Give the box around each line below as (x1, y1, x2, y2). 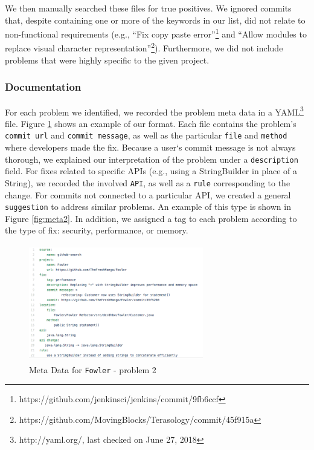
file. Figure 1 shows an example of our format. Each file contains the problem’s (5, 117, 296, 129)
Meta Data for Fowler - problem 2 (29, 363, 156, 376)
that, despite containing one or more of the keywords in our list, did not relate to (5, 13, 306, 26)
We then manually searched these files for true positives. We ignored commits (5, 2, 292, 14)
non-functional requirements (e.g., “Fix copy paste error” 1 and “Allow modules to (5, 26, 307, 40)
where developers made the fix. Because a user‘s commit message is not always (5, 141, 296, 153)
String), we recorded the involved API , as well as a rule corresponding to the (5, 176, 290, 189)
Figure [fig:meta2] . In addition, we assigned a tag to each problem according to (5, 212, 297, 224)
